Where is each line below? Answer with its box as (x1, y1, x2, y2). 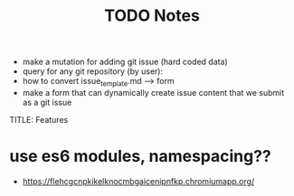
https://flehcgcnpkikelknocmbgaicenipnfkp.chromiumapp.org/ (22, 175, 255, 186)
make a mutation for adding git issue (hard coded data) (22, 56, 228, 68)
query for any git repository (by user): (22, 66, 164, 77)
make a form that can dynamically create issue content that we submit (22, 87, 285, 98)
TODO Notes (103, 5, 201, 26)
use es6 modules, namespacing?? (9, 146, 271, 167)
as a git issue (22, 97, 72, 107)
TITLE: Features (9, 114, 69, 125)
